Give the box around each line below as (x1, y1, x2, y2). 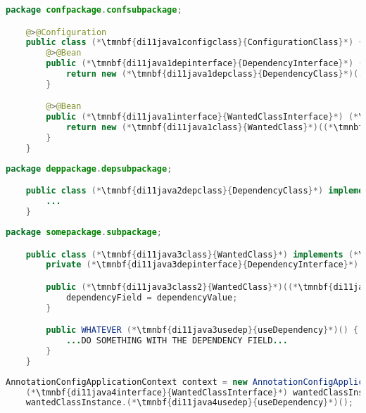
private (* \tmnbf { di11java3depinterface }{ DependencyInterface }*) (46, 260, 359, 270)
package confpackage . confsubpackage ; (6, 5, 182, 15)
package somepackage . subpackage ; (6, 227, 162, 237)
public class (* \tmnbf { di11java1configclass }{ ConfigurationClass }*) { (25, 37, 364, 48)
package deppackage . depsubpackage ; (6, 163, 172, 174)
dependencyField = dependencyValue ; (65, 292, 238, 303)
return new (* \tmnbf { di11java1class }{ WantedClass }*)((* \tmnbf (65, 122, 364, 133)
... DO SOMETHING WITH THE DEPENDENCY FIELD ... (65, 336, 288, 346)
